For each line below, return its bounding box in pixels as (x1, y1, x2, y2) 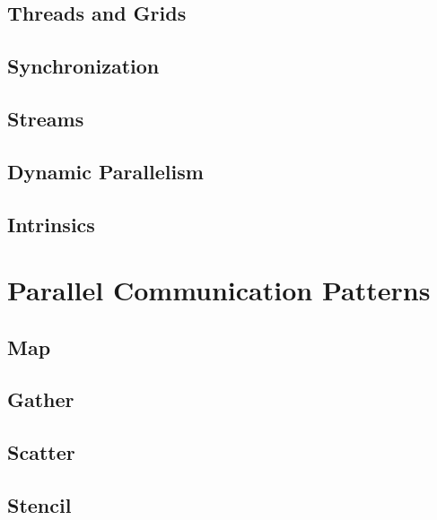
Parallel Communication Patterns (7, 272, 431, 308)
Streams (7, 104, 84, 132)
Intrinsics (7, 210, 95, 238)
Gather (7, 386, 74, 413)
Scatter (7, 438, 75, 466)
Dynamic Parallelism (7, 157, 204, 185)
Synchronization (7, 52, 160, 80)
